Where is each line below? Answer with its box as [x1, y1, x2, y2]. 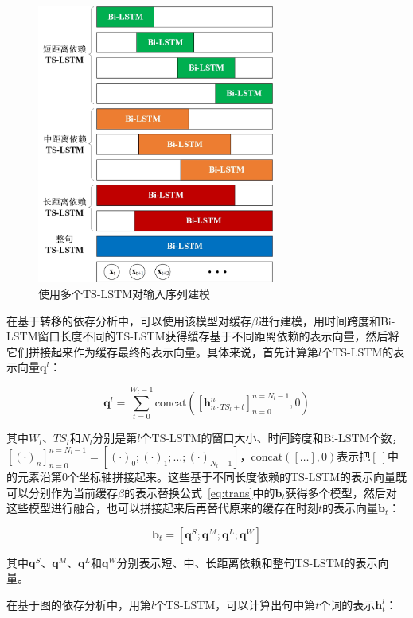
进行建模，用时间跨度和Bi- [257, 312, 395, 328]
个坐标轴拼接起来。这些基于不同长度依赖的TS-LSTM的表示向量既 [68, 468, 407, 485]
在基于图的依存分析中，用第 [6, 597, 151, 613]
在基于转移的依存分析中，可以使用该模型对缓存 [6, 312, 251, 328]
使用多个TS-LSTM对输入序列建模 [38, 285, 211, 301]
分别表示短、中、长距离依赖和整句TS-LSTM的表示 [116, 554, 378, 570]
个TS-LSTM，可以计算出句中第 [154, 597, 316, 613]
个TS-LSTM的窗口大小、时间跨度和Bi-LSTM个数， [140, 429, 403, 446]
